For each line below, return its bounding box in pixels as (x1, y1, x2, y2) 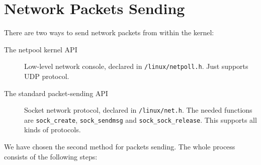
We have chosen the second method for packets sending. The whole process (4, 141, 235, 152)
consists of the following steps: (4, 151, 98, 161)
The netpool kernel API (4, 44, 77, 54)
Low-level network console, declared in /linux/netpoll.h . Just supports (24, 61, 248, 71)
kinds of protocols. (24, 124, 81, 135)
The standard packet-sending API (4, 88, 108, 98)
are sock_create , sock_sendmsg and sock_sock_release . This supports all (24, 114, 257, 125)
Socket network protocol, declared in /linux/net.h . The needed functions (24, 105, 252, 115)
